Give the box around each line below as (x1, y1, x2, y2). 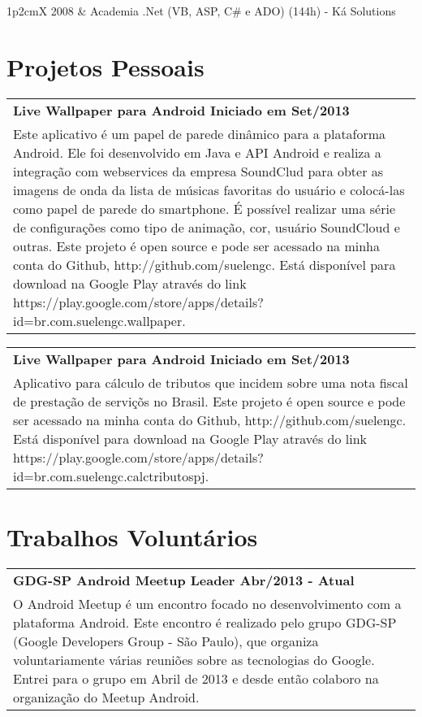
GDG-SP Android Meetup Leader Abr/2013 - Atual (13, 570, 355, 589)
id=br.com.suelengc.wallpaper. (13, 311, 186, 330)
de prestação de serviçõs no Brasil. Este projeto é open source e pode (13, 391, 406, 411)
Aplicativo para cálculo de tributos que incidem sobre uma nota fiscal (13, 372, 408, 392)
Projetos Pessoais (6, 50, 205, 83)
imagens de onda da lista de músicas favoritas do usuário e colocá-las (13, 180, 405, 199)
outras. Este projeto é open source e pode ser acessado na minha (13, 236, 381, 255)
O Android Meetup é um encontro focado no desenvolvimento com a (13, 593, 402, 613)
